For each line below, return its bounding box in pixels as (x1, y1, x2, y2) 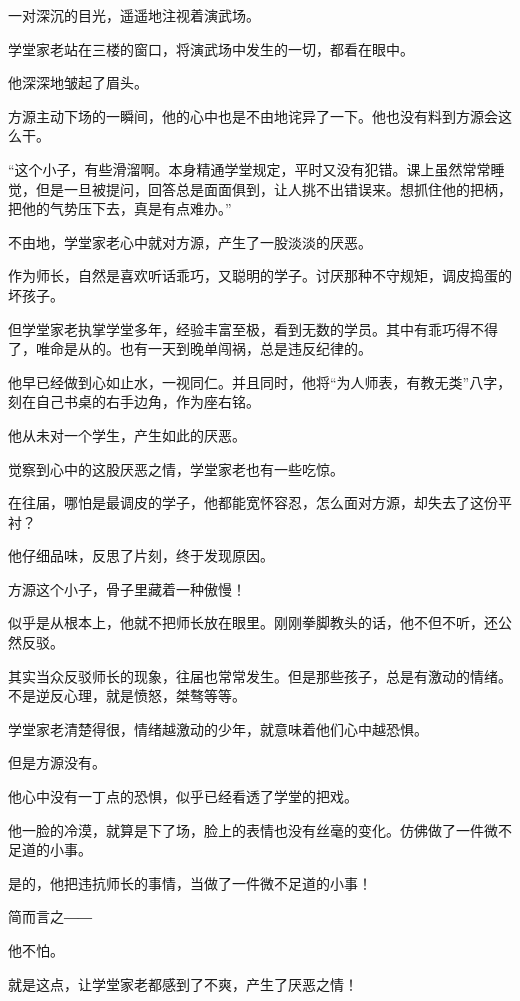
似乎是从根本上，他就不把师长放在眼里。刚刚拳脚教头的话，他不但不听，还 (8, 612, 498, 633)
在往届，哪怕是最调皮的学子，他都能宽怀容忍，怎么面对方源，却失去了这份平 (8, 492, 512, 513)
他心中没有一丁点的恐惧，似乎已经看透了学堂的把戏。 (8, 786, 358, 807)
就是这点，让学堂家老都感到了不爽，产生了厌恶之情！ (8, 973, 358, 994)
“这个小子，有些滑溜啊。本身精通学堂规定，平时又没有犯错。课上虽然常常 (8, 158, 491, 179)
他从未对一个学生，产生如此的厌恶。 (8, 424, 246, 445)
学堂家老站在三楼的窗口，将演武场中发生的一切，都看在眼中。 (8, 38, 414, 59)
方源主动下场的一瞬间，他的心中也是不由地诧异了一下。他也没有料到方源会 (8, 105, 498, 126)
